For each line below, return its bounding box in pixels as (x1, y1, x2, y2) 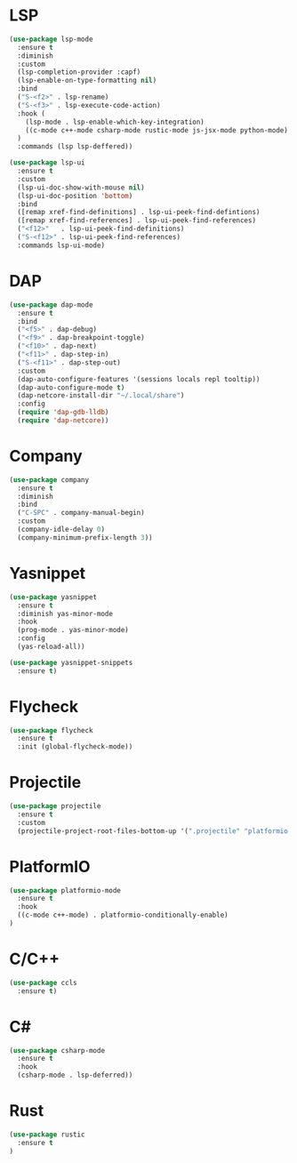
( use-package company (9, 475, 90, 485)
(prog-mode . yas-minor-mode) (17, 626, 129, 635)
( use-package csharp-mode (9, 1046, 105, 1055)
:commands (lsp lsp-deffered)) (17, 142, 133, 151)
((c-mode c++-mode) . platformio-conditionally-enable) (17, 910, 229, 920)
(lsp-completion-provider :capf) (17, 68, 141, 76)
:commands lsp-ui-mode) (17, 241, 105, 250)
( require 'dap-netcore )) (17, 416, 109, 425)
